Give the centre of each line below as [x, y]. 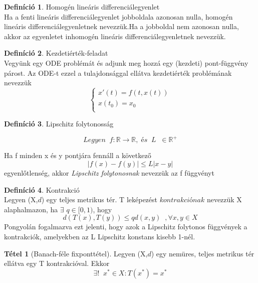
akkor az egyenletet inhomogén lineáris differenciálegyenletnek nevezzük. [115, 36]
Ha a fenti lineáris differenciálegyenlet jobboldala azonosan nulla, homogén [118, 16]
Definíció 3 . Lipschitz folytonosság [59, 124]
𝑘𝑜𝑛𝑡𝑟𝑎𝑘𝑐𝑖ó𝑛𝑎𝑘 [182, 200]
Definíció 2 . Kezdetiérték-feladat [56, 53]
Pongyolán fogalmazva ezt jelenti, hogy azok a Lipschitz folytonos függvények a [126, 227]
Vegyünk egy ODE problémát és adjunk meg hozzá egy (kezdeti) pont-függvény [126, 62]
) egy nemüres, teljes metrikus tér [203, 253]
